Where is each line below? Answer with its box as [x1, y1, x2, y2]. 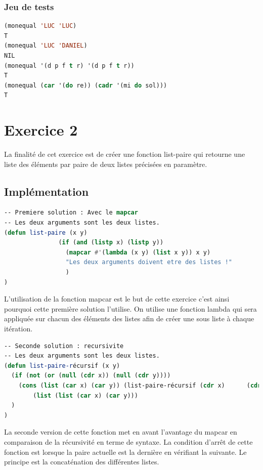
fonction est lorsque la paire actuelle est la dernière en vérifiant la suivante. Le [4, 446, 247, 457]
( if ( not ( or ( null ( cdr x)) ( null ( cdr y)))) [11, 372, 171, 379]
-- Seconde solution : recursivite [4, 342, 124, 350]
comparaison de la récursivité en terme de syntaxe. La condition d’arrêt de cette [4, 436, 253, 447]
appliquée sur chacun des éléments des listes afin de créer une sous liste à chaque [4, 313, 254, 324]
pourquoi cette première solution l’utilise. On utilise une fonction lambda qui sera [4, 303, 257, 314]
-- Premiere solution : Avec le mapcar [4, 209, 138, 217]
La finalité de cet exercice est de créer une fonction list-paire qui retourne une [4, 149, 245, 159]
